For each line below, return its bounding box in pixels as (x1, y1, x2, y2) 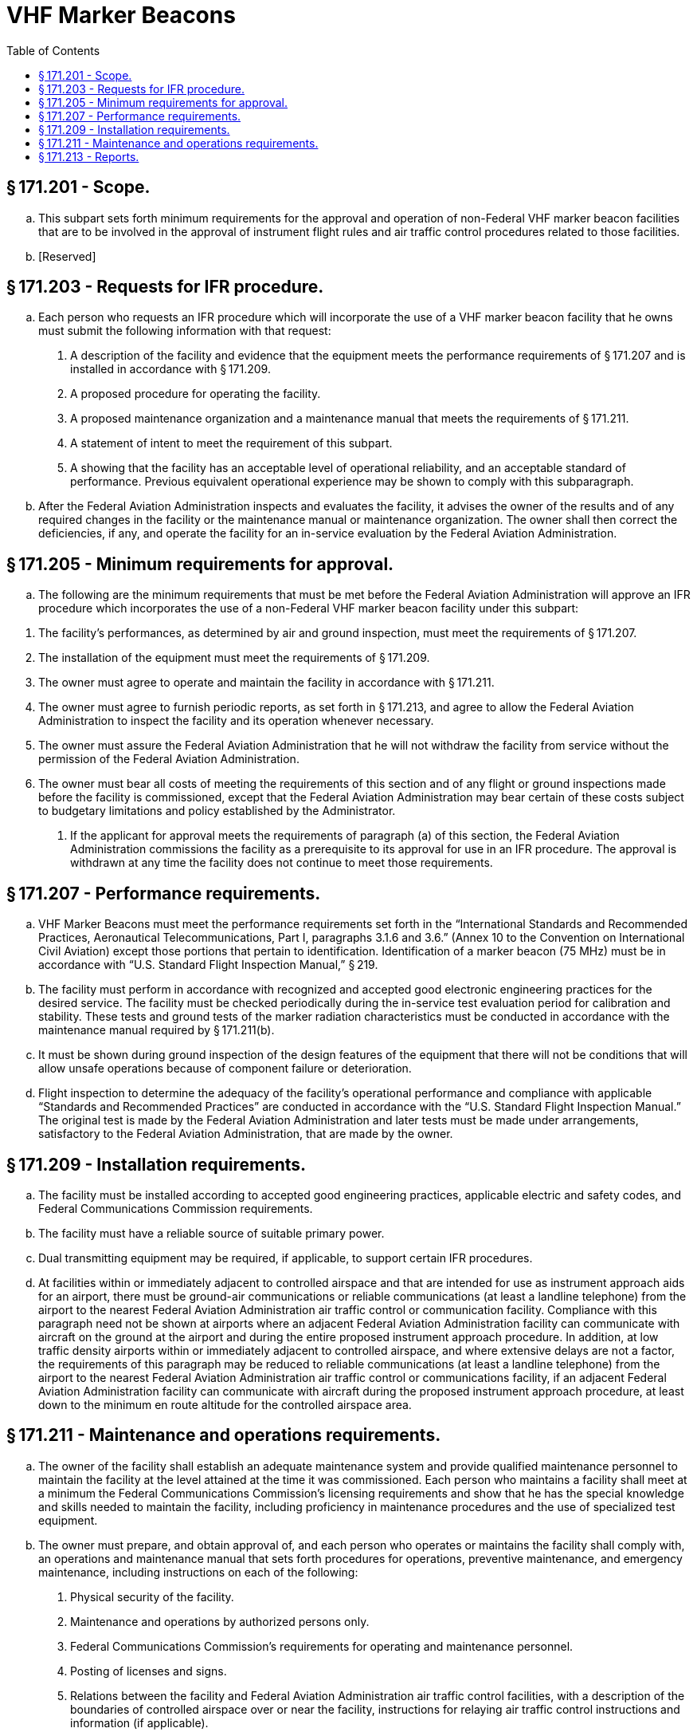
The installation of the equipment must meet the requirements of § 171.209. (38, 651, 430, 665)
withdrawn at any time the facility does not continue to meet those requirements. (70, 856, 493, 870)
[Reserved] (38, 249, 96, 263)
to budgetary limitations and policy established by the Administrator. (38, 804, 396, 818)
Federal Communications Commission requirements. (38, 1201, 313, 1215)
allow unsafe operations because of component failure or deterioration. (38, 1061, 412, 1076)
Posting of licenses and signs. (70, 1663, 227, 1678)
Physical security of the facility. (70, 1589, 234, 1604)
